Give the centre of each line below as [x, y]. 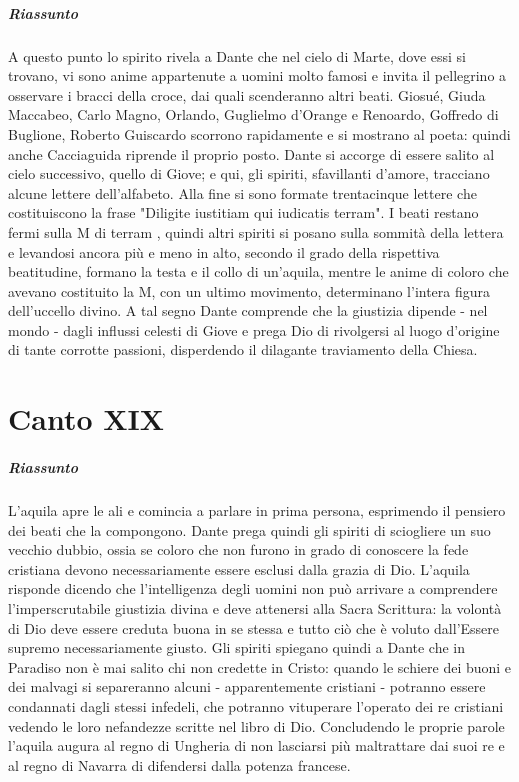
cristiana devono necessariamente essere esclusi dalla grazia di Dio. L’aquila [239, 568]
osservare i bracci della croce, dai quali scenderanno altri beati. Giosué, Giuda [247, 94]
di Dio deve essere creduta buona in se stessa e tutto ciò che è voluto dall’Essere [254, 627]
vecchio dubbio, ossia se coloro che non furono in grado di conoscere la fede [238, 549]
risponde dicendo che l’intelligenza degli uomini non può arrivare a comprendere [253, 588]
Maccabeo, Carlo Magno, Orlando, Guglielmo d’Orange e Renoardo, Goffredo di [253, 114]
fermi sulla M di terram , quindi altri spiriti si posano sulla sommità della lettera [256, 231]
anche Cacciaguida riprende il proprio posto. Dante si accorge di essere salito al [251, 153]
